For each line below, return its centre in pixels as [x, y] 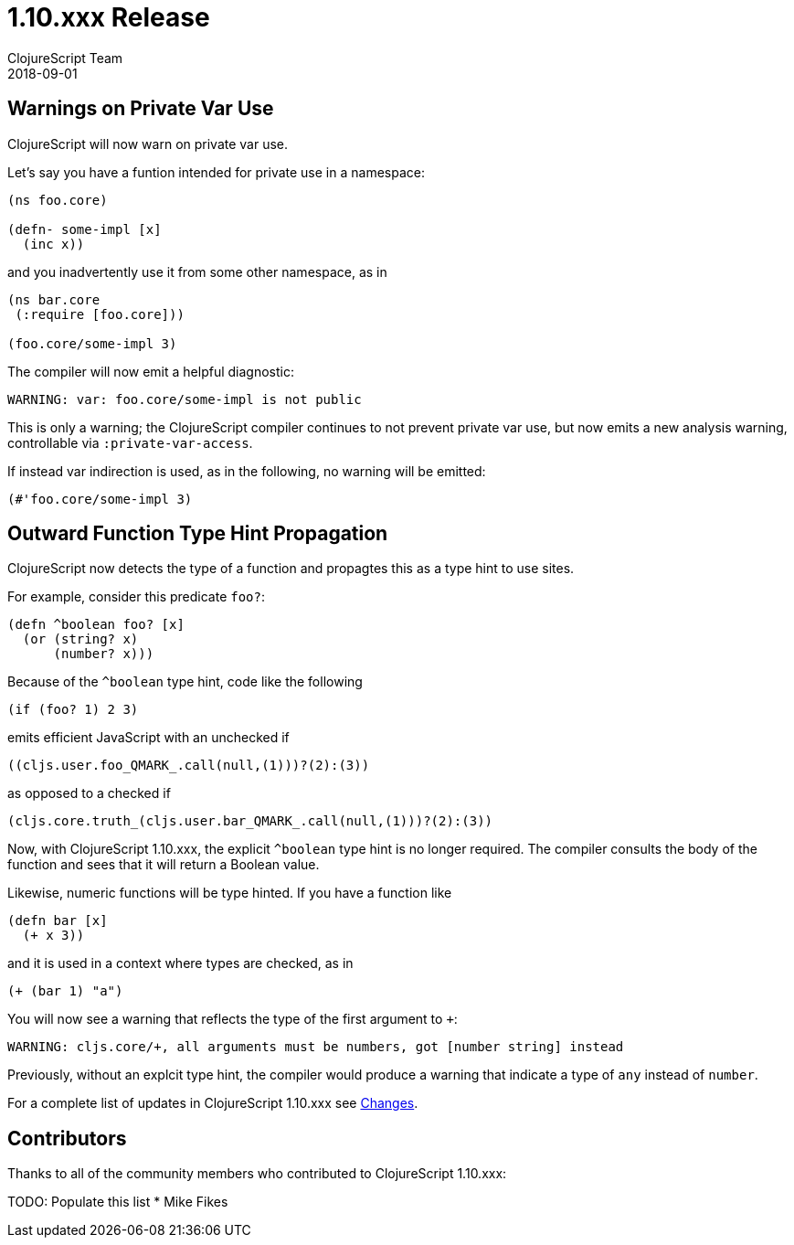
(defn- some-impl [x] [85, 229]
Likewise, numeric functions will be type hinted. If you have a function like [230, 893]
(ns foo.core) [58, 200]
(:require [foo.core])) [100, 314]
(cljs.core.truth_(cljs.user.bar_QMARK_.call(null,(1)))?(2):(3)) [250, 821]
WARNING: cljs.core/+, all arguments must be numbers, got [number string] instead [316, 1047]
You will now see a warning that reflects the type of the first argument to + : [233, 1019]
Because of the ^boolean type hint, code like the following [185, 682]
